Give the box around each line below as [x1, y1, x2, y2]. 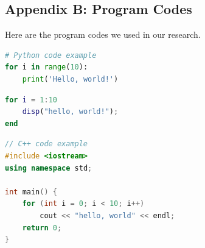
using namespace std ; [5, 163, 92, 172]
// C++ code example [5, 140, 88, 149]
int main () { [5, 187, 57, 196]
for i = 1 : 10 [5, 95, 58, 104]
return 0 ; [22, 223, 62, 232]
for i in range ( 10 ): [5, 63, 88, 72]
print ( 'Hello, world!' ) [22, 74, 119, 83]
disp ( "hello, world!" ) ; [22, 107, 119, 116]
